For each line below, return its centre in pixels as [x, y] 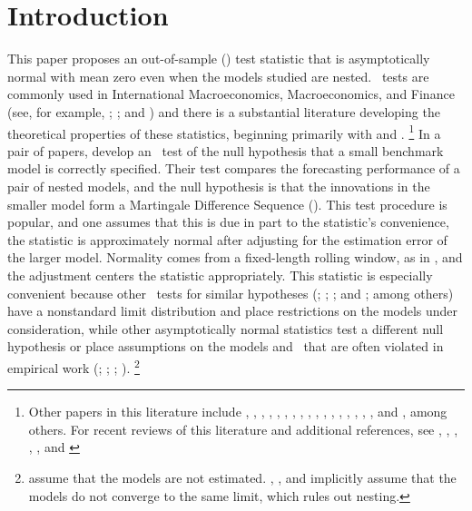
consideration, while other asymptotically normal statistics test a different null [226, 328]
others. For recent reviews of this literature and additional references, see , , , [243, 429]
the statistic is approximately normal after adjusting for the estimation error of [227, 239]
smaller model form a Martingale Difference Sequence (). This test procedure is [227, 204]
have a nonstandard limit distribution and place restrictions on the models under [233, 311]
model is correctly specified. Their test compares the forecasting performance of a [234, 168]
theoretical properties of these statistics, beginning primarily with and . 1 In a [224, 132]
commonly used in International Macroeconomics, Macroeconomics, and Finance [231, 94]
